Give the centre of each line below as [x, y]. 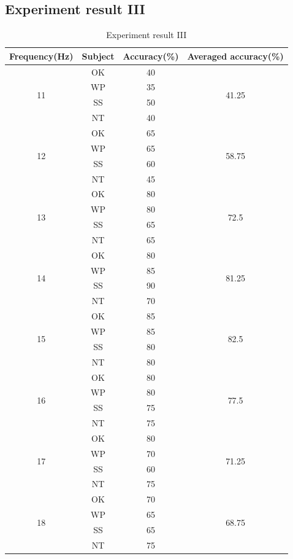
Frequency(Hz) [41, 56]
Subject [98, 56]
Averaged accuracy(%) [235, 56]
